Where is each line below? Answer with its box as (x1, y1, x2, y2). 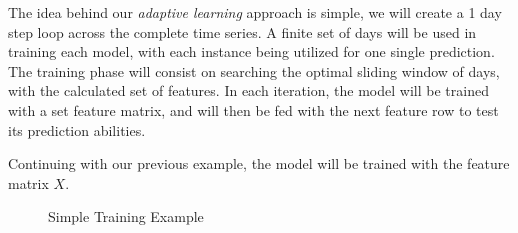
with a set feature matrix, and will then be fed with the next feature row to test (8, 99, 499, 120)
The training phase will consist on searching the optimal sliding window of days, (8, 60, 500, 81)
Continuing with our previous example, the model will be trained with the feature (8, 153, 510, 174)
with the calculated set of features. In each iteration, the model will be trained (8, 80, 489, 101)
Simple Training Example (48, 206, 204, 227)
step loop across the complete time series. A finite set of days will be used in (8, 21, 477, 42)
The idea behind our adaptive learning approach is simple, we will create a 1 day (8, 2, 502, 22)
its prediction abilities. (8, 119, 146, 140)
